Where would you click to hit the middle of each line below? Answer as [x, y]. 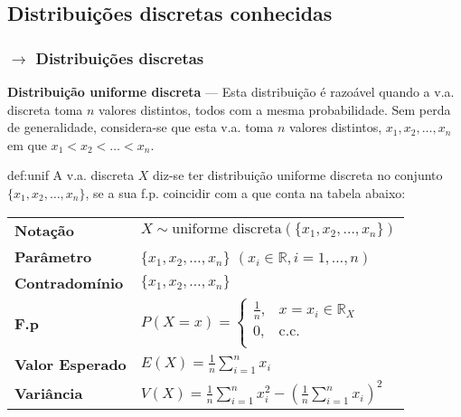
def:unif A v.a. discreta [71, 175]
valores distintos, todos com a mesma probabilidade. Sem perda [275, 109]
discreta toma [45, 109]
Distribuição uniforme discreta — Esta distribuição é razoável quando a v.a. [231, 91]
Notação [45, 230]
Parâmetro [53, 256]
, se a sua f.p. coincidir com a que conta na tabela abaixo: [245, 192]
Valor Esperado [71, 364]
